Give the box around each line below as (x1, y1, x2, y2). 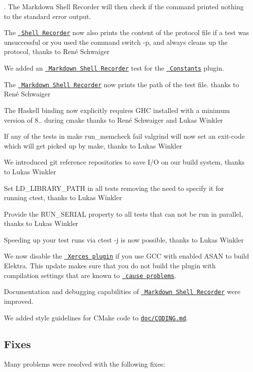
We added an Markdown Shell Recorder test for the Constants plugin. (4, 63, 224, 73)
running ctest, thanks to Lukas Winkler (4, 192, 122, 203)
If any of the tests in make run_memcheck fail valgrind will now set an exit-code (4, 131, 245, 141)
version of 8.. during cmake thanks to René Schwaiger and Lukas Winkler (4, 114, 223, 125)
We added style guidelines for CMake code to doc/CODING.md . (4, 312, 188, 322)
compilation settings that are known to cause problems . (4, 270, 177, 280)
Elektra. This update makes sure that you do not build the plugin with (4, 260, 216, 271)
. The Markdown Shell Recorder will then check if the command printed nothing (4, 1, 244, 11)
